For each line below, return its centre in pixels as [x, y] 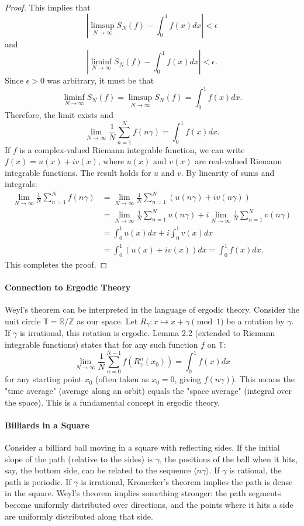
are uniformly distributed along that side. [79, 516]
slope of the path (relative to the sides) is [79, 458]
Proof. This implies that [48, 7]
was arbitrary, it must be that [101, 80]
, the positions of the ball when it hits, [229, 458]
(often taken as [122, 379]
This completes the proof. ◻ [56, 264]
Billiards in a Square [47, 425]
